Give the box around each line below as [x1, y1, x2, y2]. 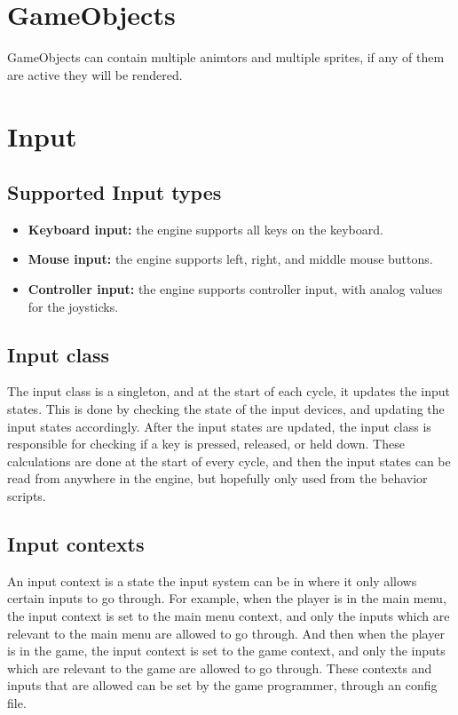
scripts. [7, 487, 46, 505]
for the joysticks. [28, 297, 119, 315]
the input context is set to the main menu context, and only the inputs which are [7, 607, 450, 625]
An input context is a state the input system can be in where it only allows [7, 571, 417, 590]
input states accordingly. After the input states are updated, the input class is [7, 417, 431, 435]
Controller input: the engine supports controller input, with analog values [28, 280, 443, 298]
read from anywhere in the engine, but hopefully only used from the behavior [7, 469, 428, 488]
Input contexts [7, 530, 145, 558]
